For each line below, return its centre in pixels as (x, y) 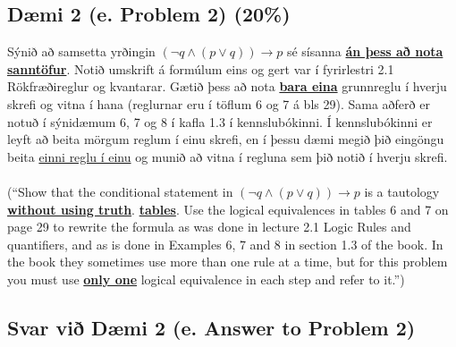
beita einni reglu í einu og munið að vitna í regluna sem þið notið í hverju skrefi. (228, 156)
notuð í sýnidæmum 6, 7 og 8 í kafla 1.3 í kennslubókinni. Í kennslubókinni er (220, 121)
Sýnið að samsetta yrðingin (81, 51)
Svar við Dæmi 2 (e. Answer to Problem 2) (211, 327)
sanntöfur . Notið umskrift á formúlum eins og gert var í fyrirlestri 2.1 (201, 68)
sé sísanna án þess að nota (365, 51)
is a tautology (402, 191)
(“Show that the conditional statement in (120, 191)
